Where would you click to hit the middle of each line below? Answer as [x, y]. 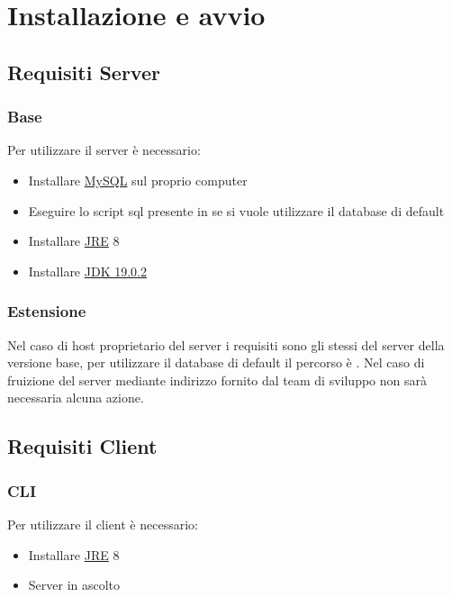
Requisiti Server [84, 72]
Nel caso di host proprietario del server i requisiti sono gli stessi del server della [226, 344]
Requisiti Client [82, 446]
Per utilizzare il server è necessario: [104, 150]
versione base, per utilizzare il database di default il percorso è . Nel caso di [216, 362]
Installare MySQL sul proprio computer [138, 180]
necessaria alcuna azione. [76, 398]
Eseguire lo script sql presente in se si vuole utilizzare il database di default [236, 210]
